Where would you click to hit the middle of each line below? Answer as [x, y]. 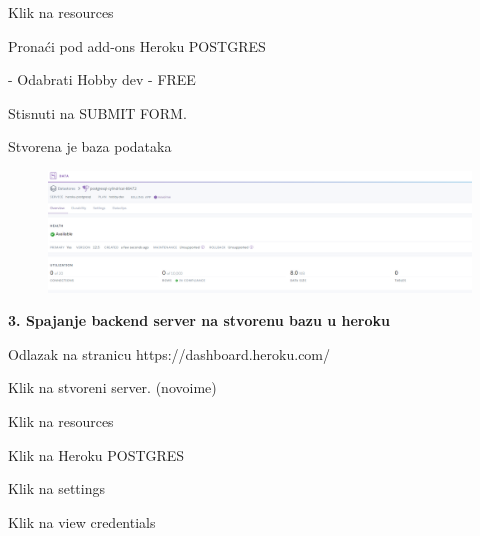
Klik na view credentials [82, 521]
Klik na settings [56, 488]
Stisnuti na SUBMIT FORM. [97, 112]
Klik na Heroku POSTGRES [96, 454]
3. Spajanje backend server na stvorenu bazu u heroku [199, 320]
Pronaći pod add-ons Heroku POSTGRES [137, 45]
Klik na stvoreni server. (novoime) [112, 387]
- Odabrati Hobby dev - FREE [102, 79]
